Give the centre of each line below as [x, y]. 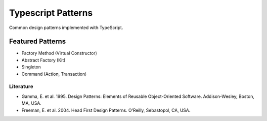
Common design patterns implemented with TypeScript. [66, 28]
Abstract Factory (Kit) [44, 60]
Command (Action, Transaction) [54, 74]
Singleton [31, 67]
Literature [21, 87]
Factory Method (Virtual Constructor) [59, 53]
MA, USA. [31, 103]
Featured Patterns [38, 42]
